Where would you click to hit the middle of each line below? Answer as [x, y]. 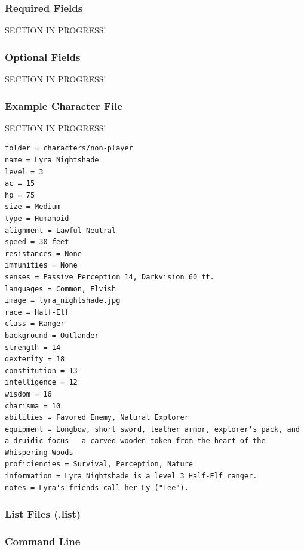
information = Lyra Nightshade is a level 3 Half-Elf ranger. [131, 476]
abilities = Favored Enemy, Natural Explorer [97, 418]
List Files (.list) [43, 514]
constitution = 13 [41, 371]
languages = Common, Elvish [61, 289]
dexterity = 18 [35, 359]
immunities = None [41, 265]
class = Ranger [35, 324]
